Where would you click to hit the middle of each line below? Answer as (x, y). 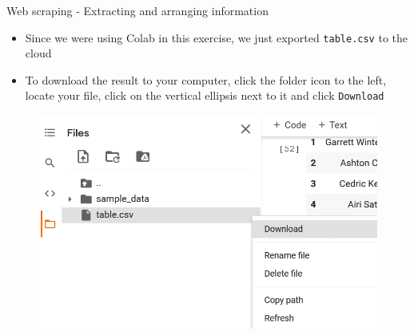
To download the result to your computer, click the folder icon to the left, (206, 79)
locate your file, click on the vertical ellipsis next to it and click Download (205, 95)
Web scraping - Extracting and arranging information (137, 10)
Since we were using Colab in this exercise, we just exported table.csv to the (216, 37)
